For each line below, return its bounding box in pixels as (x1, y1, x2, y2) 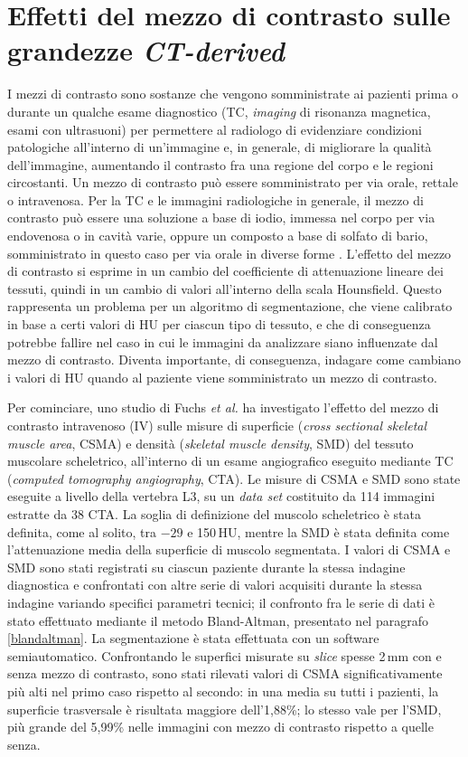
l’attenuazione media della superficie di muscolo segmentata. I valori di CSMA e (7, 540, 451, 559)
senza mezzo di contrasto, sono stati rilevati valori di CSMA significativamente (7, 664, 443, 683)
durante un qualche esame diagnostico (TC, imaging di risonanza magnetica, (7, 101, 431, 120)
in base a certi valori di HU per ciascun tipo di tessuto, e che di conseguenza (7, 315, 431, 334)
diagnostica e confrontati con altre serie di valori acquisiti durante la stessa (7, 575, 423, 594)
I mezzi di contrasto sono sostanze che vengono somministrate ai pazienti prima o (7, 84, 459, 103)
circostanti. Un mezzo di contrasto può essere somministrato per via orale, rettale (7, 173, 458, 192)
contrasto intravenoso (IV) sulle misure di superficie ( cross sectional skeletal (7, 416, 427, 434)
